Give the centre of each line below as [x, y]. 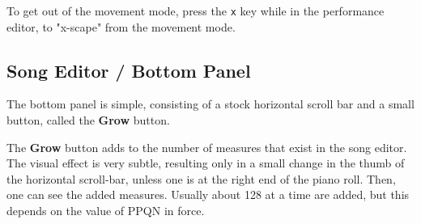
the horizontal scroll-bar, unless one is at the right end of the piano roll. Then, [201, 178]
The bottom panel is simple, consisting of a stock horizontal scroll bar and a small [210, 104]
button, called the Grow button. [88, 120]
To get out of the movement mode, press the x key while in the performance [196, 11]
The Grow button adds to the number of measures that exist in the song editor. [207, 147]
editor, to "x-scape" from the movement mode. [121, 26]
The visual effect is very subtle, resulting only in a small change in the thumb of [206, 163]
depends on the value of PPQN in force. [106, 211]
